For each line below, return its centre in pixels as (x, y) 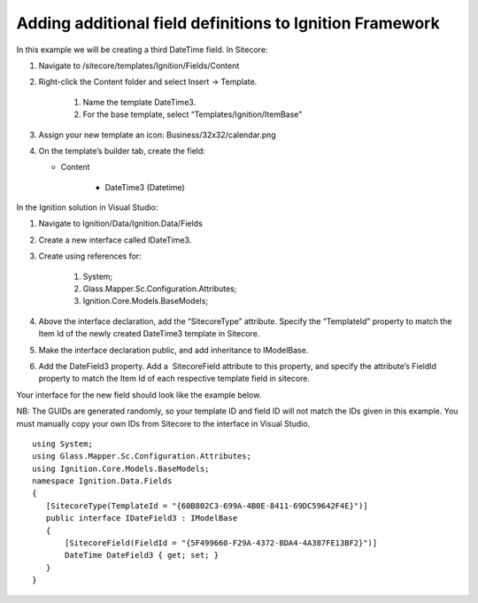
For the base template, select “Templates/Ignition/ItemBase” (193, 114)
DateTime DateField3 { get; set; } (142, 555)
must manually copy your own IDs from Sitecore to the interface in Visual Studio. (163, 423)
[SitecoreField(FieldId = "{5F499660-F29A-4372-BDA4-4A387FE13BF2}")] (221, 543)
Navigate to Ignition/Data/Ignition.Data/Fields (120, 224)
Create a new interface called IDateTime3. (115, 240)
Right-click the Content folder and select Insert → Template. (148, 82)
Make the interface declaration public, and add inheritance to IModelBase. (173, 350)
